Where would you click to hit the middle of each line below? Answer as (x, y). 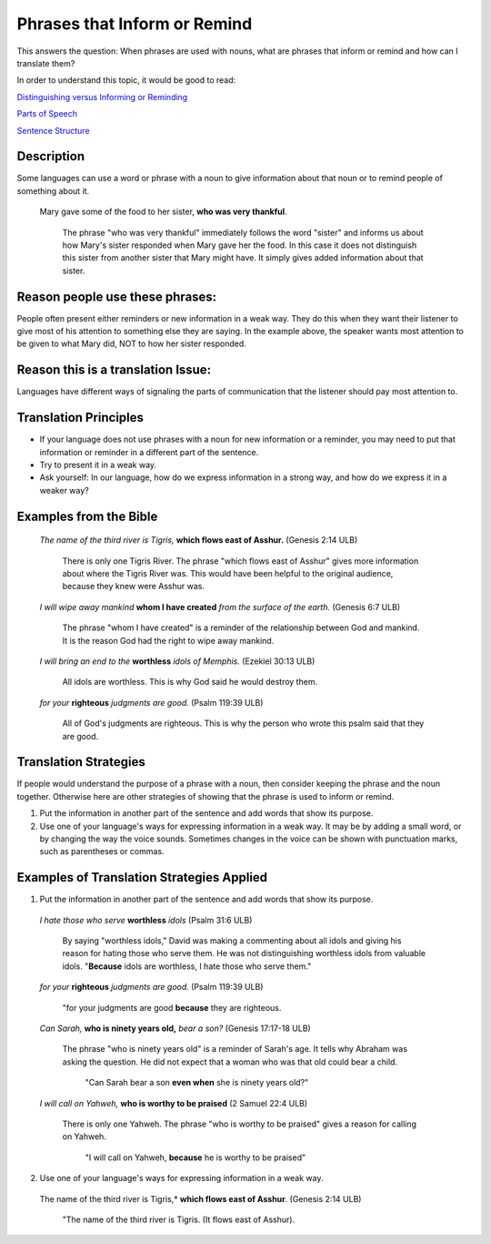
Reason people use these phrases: (117, 296)
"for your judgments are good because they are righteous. (172, 1007)
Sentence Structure (53, 130)
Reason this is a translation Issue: (114, 370)
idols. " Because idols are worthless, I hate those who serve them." (187, 966)
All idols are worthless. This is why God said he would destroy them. (190, 682)
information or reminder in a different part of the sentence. (149, 452)
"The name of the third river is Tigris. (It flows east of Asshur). (179, 1219)
